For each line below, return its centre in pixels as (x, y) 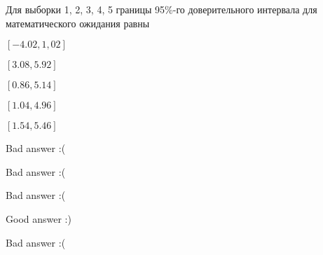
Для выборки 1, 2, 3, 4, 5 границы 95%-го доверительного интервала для (161, 9)
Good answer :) (39, 218)
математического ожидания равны (78, 23)
